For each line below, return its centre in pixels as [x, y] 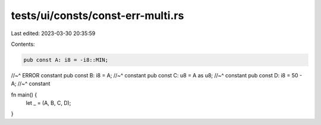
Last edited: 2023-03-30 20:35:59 [53, 33]
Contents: [23, 44]
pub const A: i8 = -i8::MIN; [66, 60]
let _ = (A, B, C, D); [48, 103]
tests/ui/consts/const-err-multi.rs [97, 15]
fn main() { [24, 95]
